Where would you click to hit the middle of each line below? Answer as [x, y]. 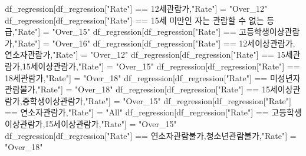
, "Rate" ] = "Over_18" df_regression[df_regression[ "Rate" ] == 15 [152, 89]
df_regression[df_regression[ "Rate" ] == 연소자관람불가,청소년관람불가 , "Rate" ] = [151, 135]
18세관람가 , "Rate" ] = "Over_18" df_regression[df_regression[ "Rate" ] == [136, 77]
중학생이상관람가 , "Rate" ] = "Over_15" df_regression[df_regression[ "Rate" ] [157, 100]
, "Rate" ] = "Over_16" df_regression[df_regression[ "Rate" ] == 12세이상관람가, [154, 43]
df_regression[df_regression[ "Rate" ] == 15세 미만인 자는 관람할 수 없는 [134, 20]
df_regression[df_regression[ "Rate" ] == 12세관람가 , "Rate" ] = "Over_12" [136, 8]
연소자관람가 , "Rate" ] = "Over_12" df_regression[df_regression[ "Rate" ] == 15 [145, 54]
